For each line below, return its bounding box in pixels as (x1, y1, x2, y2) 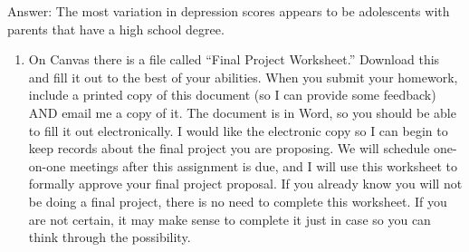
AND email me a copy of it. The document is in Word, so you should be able (28, 102, 456, 121)
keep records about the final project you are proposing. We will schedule (28, 139, 430, 158)
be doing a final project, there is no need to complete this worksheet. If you (28, 191, 447, 210)
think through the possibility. (28, 228, 191, 247)
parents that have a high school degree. (7, 19, 225, 38)
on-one (28, 156, 66, 175)
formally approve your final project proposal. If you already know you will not (28, 174, 463, 193)
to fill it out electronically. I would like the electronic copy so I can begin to (28, 121, 448, 140)
